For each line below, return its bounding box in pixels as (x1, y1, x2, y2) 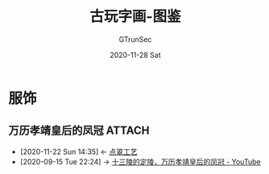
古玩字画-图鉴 (89, 7, 181, 26)
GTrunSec (118, 34, 152, 44)
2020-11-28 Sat (110, 50, 161, 60)
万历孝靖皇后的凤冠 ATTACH (8, 124, 150, 138)
